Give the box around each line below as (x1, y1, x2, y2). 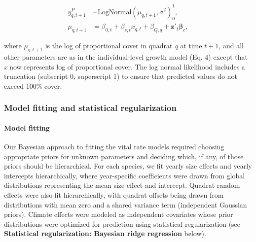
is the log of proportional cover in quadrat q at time (45, 40, 202, 51)
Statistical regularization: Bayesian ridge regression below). (4, 228, 206, 239)
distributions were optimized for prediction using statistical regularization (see (4, 218, 241, 229)
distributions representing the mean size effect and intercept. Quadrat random (4, 180, 240, 190)
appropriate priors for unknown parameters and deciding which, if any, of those (4, 151, 244, 161)
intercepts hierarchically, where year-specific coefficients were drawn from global (4, 170, 245, 180)
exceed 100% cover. (4, 80, 62, 91)
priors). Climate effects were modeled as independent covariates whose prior (4, 209, 233, 219)
